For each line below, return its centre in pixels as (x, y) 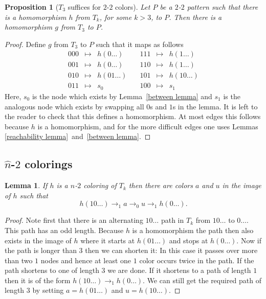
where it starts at (108, 240)
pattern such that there (223, 7)
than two (19, 260)
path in (172, 220)
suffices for (84, 7)
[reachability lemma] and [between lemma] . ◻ (78, 136)
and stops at (189, 240)
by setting (48, 290)
